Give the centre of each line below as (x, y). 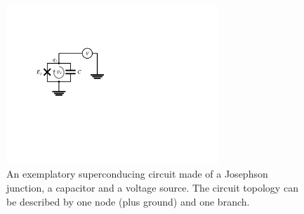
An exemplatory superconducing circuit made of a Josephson (137, 174)
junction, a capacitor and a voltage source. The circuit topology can (152, 187)
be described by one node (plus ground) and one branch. (128, 201)
